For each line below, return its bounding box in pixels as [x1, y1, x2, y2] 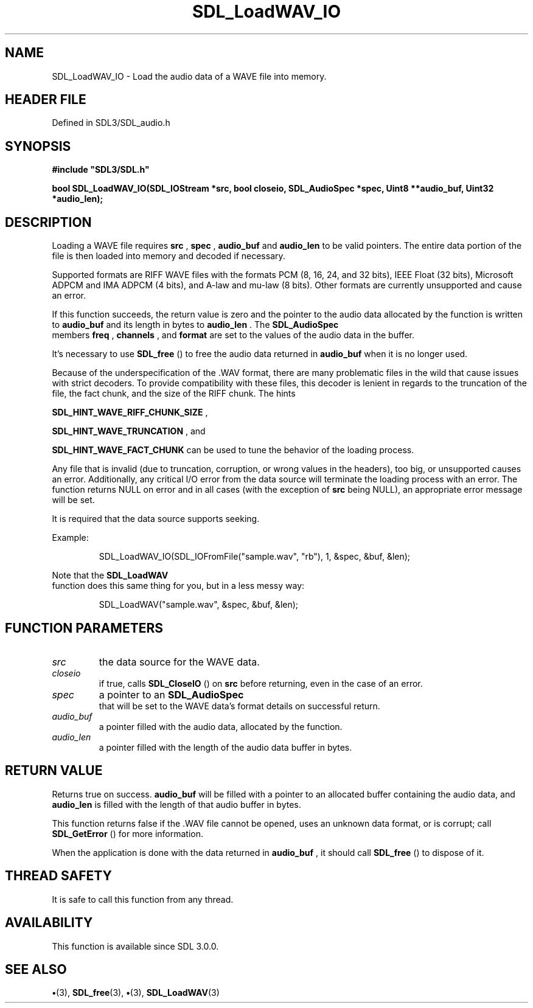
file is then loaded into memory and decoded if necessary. [52, 251, 285, 262]
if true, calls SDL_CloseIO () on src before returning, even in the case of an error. [99, 678, 423, 689]
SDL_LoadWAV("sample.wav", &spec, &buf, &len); [99, 599, 299, 610]
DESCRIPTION [5, 214, 92, 230]
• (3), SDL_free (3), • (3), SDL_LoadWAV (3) [52, 987, 220, 998]
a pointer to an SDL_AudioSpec [99, 688, 244, 701]
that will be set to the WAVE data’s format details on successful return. [99, 700, 380, 711]
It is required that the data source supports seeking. [52, 513, 260, 524]
